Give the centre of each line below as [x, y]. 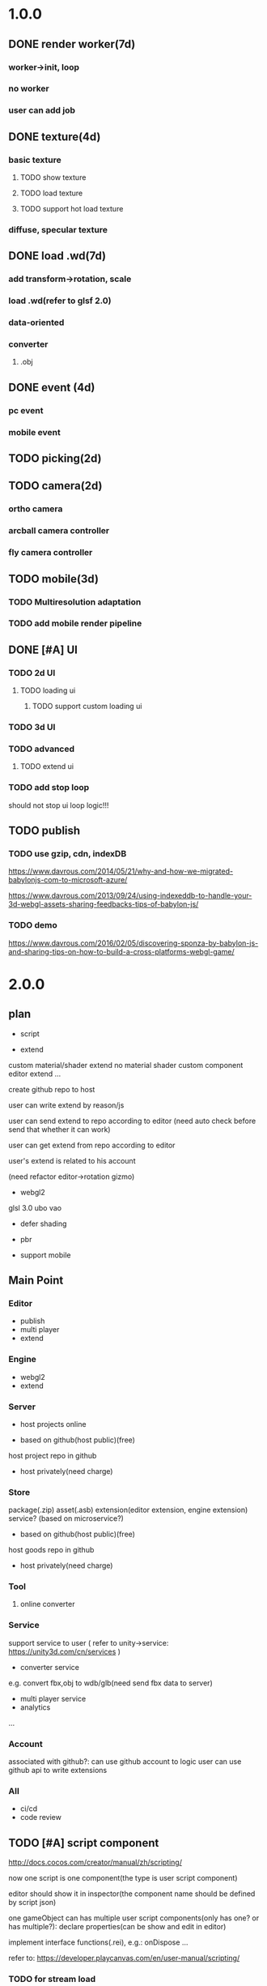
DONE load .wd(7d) [57, 256]
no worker [29, 88]
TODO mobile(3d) [54, 579]
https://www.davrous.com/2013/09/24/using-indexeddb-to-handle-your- [130, 895]
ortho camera [36, 509]
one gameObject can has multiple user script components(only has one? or [134, 1918]
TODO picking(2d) [55, 459]
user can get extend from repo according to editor [92, 1145]
